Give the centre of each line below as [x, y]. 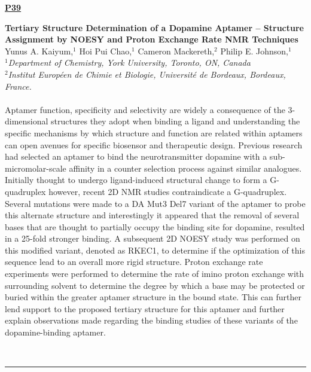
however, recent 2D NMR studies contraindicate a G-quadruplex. [168, 191]
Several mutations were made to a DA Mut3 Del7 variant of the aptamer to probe [155, 203]
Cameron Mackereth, [176, 51]
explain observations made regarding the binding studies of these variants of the [151, 320]
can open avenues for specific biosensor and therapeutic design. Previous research [154, 144]
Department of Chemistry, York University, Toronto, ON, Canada [129, 62]
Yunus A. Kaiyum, [39, 51]
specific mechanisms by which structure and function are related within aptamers [154, 132]
